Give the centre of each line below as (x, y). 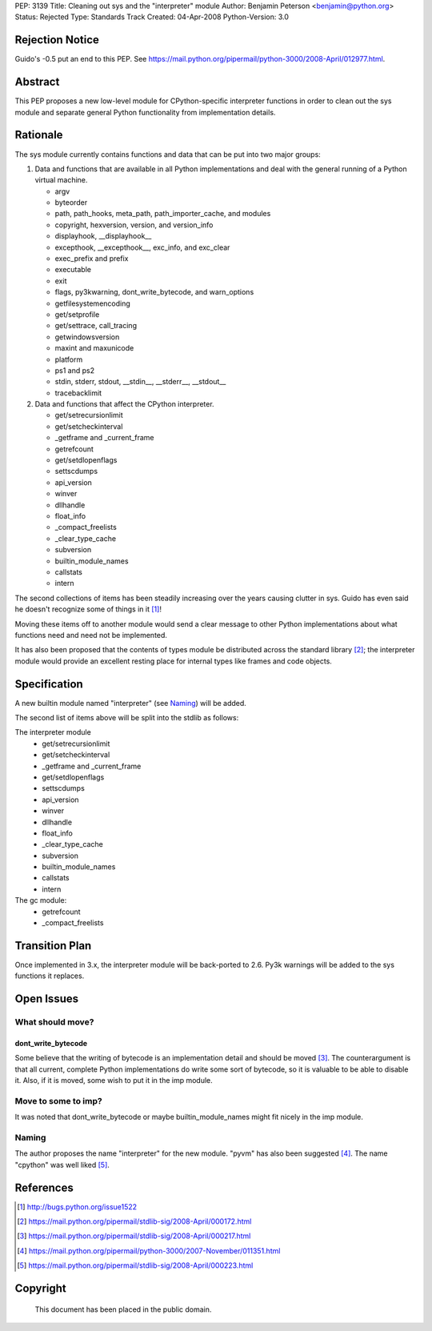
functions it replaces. (50, 976)
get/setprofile (77, 314)
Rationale (39, 135)
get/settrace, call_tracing (96, 326)
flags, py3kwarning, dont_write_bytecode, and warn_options (154, 292)
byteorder (71, 202)
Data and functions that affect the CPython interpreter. (125, 404)
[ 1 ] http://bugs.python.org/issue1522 (77, 1207)
